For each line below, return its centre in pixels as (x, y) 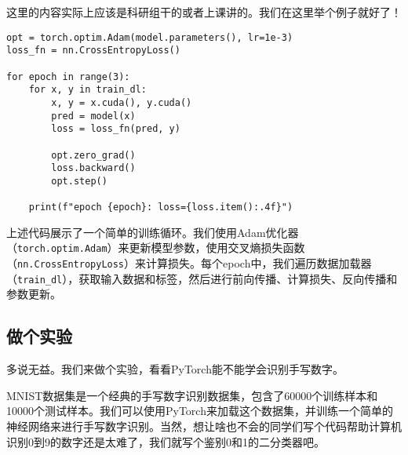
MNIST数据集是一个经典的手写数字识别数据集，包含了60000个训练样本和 (192, 395)
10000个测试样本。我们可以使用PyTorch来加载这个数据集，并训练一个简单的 (200, 411)
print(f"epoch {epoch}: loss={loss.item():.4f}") (161, 207)
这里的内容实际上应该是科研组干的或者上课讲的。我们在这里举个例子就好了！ (204, 12)
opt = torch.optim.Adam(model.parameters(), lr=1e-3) (150, 37)
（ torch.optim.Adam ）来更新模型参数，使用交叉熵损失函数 (156, 248)
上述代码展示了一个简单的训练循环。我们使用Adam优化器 (153, 232)
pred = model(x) (93, 116)
